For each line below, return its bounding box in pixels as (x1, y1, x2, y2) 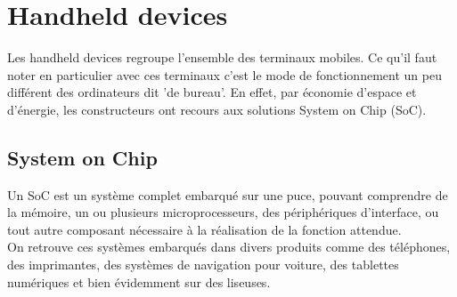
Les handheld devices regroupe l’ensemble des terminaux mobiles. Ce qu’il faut (7, 48, 437, 67)
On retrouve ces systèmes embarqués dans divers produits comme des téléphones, (7, 237, 451, 256)
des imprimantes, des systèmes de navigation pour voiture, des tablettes (7, 255, 399, 274)
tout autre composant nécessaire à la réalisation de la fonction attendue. (7, 220, 402, 238)
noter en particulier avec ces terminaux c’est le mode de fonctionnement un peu (7, 65, 442, 84)
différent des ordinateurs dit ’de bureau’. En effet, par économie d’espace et (7, 83, 417, 101)
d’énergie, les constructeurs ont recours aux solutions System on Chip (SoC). (7, 100, 427, 118)
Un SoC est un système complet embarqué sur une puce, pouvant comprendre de (7, 185, 448, 204)
